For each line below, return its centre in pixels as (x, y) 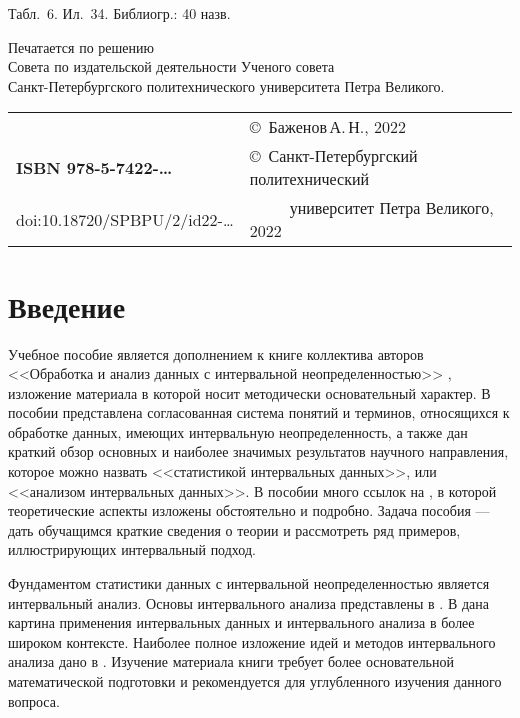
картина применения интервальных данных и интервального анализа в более (241, 622)
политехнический (309, 179)
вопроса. (34, 700)
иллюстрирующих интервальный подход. (132, 549)
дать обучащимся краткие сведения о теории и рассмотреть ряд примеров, (234, 529)
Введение (67, 305)
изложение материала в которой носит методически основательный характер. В (249, 392)
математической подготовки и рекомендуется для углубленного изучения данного (255, 681)
